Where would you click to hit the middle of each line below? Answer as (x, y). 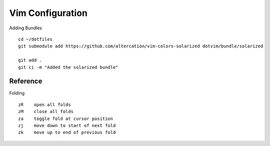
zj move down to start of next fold (67, 125)
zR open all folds (44, 104)
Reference (26, 81)
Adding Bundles (26, 28)
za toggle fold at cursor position (66, 119)
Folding (17, 93)
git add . (30, 60)
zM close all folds (46, 112)
